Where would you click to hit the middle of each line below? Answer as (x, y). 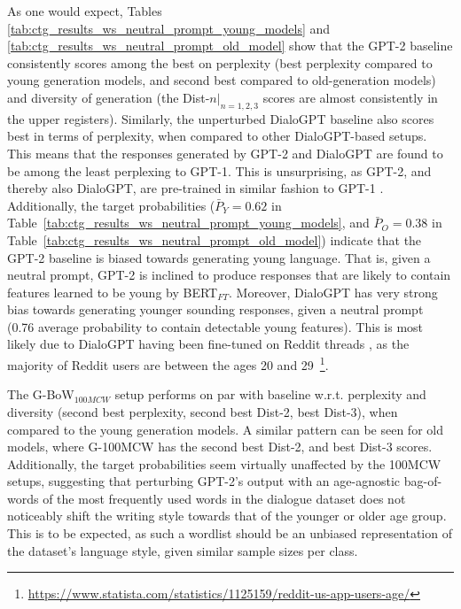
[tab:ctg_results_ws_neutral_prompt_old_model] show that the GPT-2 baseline (230, 46)
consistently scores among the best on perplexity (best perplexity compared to (220, 62)
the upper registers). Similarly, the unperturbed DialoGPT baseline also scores (221, 118)
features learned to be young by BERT (113, 292)
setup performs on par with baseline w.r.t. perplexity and (270, 394)
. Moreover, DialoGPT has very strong (333, 292)
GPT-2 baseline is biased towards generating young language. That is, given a (219, 257)
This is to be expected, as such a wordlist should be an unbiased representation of (230, 533)
